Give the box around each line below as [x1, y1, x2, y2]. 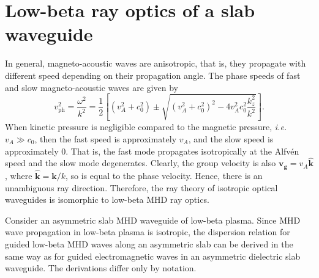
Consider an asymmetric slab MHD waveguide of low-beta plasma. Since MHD [5, 213, 301, 226]
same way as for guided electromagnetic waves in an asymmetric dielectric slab [5, 249, 301, 262]
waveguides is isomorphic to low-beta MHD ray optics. [5, 193, 209, 206]
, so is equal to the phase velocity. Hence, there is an [65, 169, 263, 182]
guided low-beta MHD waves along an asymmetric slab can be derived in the [5, 237, 293, 250]
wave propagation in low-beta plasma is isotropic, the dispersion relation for [5, 225, 290, 238]
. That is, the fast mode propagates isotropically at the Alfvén [66, 144, 299, 157]
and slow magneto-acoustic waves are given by [5, 81, 178, 93]
